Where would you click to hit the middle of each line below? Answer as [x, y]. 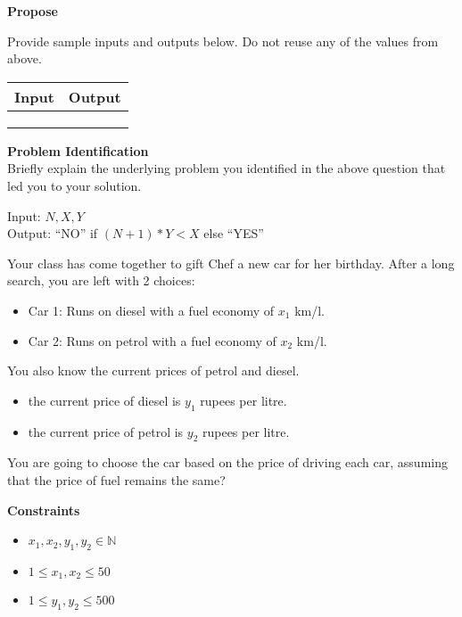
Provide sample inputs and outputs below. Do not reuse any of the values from [223, 41]
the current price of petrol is [106, 431]
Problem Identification [78, 150]
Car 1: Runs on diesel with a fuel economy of [151, 310]
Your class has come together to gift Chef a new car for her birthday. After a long [231, 263]
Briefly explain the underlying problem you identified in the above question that [227, 168]
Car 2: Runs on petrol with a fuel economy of [152, 340]
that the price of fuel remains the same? [116, 479]
